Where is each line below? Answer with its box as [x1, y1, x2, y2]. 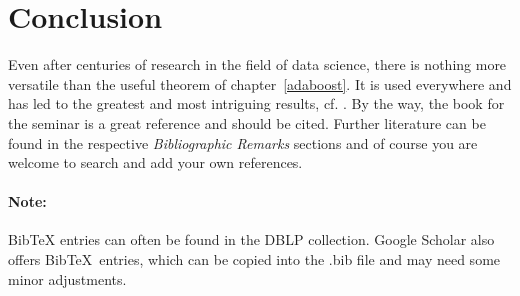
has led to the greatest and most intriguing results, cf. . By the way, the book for [8, 93, 505, 114]
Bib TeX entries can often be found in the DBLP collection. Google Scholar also [8, 229, 495, 250]
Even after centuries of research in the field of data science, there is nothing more [8, 54, 507, 75]
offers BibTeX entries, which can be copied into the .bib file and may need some [8, 249, 501, 270]
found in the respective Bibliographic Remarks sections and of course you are [8, 132, 478, 153]
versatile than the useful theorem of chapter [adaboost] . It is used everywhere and [8, 73, 512, 94]
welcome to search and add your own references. [8, 152, 303, 173]
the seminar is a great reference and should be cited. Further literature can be [8, 112, 486, 133]
